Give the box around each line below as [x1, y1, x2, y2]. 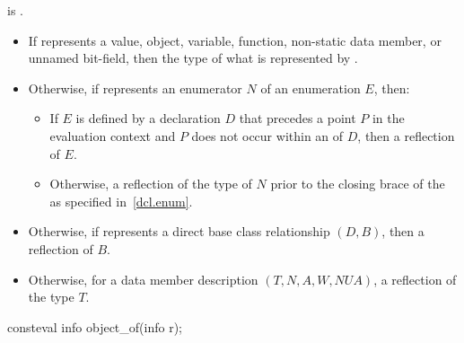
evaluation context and [49, 126, 176, 145]
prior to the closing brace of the [270, 174, 445, 193]
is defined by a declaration [75, 109, 221, 128]
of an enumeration [260, 78, 361, 97]
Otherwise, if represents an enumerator [28, 78, 242, 97]
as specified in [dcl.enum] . [49, 191, 193, 210]
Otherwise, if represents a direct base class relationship [28, 222, 330, 241]
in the [372, 109, 405, 128]
